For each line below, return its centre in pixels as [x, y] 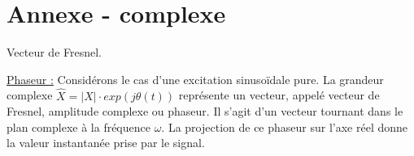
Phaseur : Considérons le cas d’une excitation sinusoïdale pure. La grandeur [195, 79]
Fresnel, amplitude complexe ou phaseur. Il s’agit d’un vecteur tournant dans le [205, 111]
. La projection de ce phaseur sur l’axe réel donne [285, 126]
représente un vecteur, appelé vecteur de [279, 95]
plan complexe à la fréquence [78, 126]
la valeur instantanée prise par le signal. [106, 143]
